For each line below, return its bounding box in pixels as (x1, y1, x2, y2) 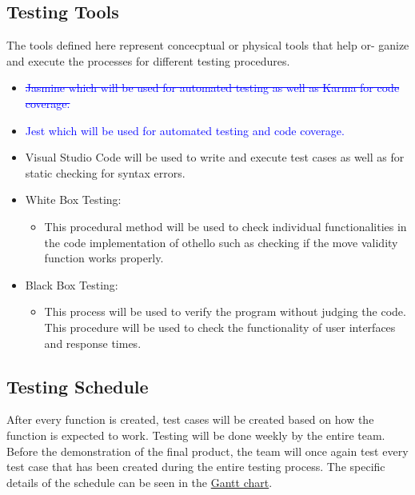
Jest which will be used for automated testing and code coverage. (25, 122, 345, 138)
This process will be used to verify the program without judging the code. (44, 303, 406, 320)
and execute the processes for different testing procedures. (6, 52, 290, 69)
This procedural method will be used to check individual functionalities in (44, 218, 407, 234)
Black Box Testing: (25, 276, 118, 293)
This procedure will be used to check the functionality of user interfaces (44, 318, 396, 335)
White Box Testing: (25, 191, 122, 208)
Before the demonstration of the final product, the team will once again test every (6, 442, 409, 459)
